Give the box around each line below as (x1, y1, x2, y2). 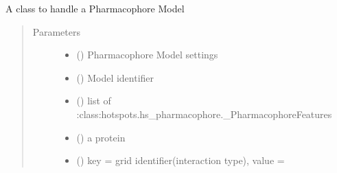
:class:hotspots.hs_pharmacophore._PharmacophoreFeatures (76, 106, 332, 121)
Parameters (32, 24, 80, 38)
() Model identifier (76, 70, 154, 84)
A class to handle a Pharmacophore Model (5, 1, 185, 15)
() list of (76, 93, 111, 108)
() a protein (76, 130, 126, 144)
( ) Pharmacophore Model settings (76, 47, 218, 62)
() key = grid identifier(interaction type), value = (76, 153, 285, 168)
